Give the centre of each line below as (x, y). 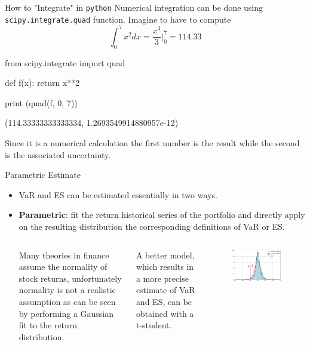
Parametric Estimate (43, 175)
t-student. (154, 325)
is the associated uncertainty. (58, 154)
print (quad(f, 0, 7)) (41, 102)
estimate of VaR (165, 290)
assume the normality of (63, 267)
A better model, (165, 255)
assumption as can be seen (67, 301)
